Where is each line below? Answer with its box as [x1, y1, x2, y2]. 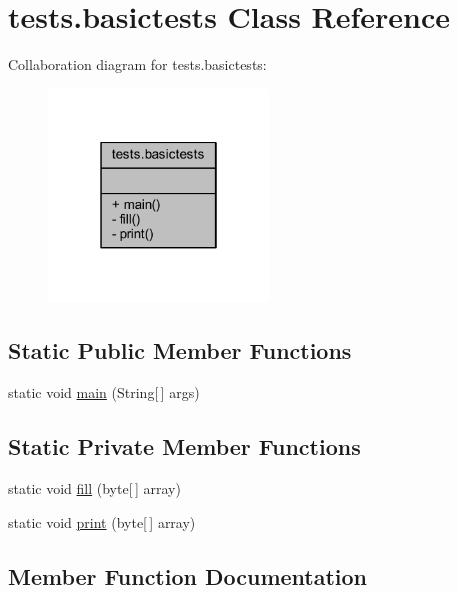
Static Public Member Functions [8, 335, 352, 366]
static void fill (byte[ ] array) [8, 477, 181, 498]
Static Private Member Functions [8, 431, 361, 462]
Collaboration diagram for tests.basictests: [8, 54, 267, 75]
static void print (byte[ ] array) [8, 511, 196, 532]
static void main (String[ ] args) [8, 382, 200, 403]
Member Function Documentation [8, 560, 368, 591]
